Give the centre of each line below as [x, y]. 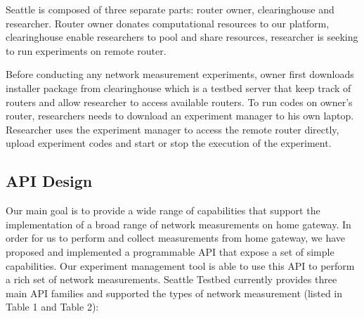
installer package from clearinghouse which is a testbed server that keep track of [178, 87]
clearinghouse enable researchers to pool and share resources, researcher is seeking [182, 37]
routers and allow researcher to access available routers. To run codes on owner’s [179, 102]
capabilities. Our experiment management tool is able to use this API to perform [180, 265]
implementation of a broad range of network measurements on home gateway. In [178, 224]
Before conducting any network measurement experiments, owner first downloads [180, 74]
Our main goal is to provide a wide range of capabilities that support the [163, 210]
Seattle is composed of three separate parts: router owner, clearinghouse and [170, 9]
